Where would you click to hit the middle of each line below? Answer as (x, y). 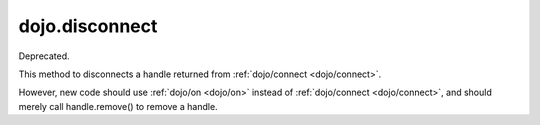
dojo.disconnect (88, 26)
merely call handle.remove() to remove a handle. (118, 106)
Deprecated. (44, 56)
